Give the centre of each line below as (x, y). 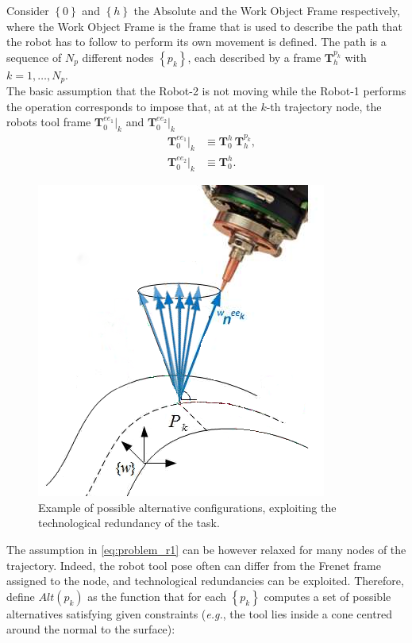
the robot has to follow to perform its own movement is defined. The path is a (196, 42)
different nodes (118, 57)
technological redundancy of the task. (129, 523)
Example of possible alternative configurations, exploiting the (187, 507)
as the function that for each (157, 596)
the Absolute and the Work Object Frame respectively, (267, 10)
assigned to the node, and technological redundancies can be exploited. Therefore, (205, 581)
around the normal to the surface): (91, 629)
